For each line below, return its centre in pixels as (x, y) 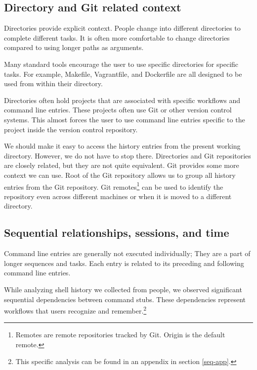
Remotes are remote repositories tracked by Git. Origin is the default (120, 335)
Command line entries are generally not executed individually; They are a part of (127, 253)
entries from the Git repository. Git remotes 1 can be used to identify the (114, 186)
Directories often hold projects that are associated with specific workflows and (122, 100)
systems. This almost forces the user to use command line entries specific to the (125, 119)
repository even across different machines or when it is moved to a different (118, 196)
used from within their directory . (53, 83)
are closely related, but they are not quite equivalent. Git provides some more (122, 165)
